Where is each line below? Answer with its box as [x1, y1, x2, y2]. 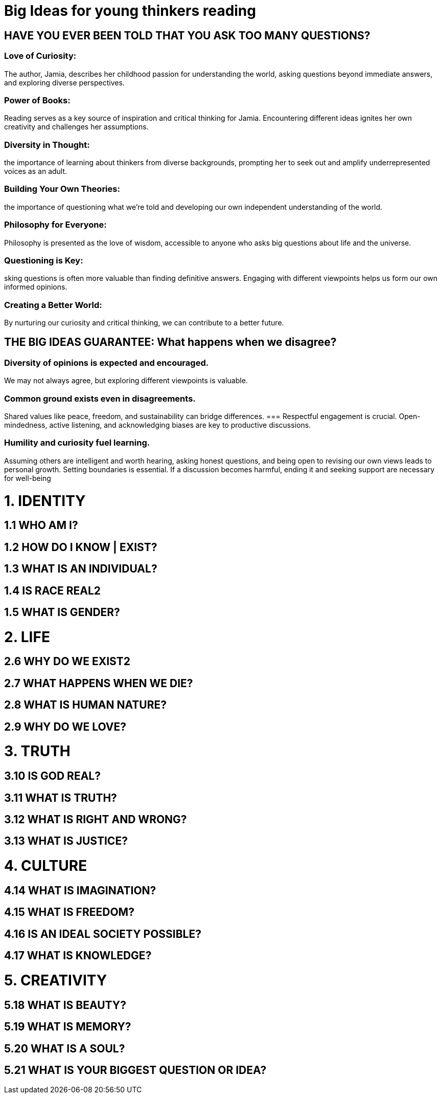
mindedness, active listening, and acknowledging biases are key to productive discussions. [4, 421, 311, 430]
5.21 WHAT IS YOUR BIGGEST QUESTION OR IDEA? [4, 1064, 267, 1077]
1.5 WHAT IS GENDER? [4, 605, 120, 619]
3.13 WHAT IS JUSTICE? [4, 835, 128, 848]
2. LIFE [4, 628, 50, 646]
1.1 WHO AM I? [4, 519, 78, 532]
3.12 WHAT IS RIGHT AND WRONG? [4, 813, 187, 826]
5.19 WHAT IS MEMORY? [4, 1020, 131, 1034]
